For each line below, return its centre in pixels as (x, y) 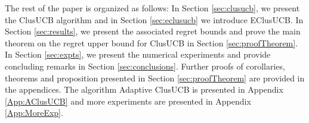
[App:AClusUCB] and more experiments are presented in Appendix (128, 101)
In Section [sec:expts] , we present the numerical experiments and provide (138, 54)
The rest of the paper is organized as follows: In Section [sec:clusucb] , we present (152, 8)
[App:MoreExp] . (34, 113)
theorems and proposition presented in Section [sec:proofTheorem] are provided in (155, 78)
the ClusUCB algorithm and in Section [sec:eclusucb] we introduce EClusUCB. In (154, 19)
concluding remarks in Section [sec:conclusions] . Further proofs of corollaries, (145, 66)
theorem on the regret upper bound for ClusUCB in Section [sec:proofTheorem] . (152, 42)
